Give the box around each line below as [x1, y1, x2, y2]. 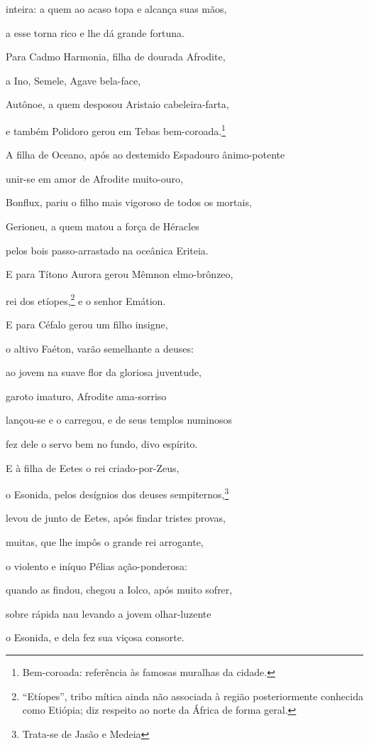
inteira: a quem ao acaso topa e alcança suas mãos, [6, 1, 227, 16]
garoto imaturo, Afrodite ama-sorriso [6, 388, 167, 403]
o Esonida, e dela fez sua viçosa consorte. [6, 630, 184, 645]
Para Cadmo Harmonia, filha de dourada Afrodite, [6, 49, 226, 64]
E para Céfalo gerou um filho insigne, [6, 317, 168, 332]
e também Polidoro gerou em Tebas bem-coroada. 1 [6, 121, 226, 138]
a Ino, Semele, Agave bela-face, [6, 73, 141, 87]
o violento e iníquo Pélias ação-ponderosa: [6, 558, 187, 573]
